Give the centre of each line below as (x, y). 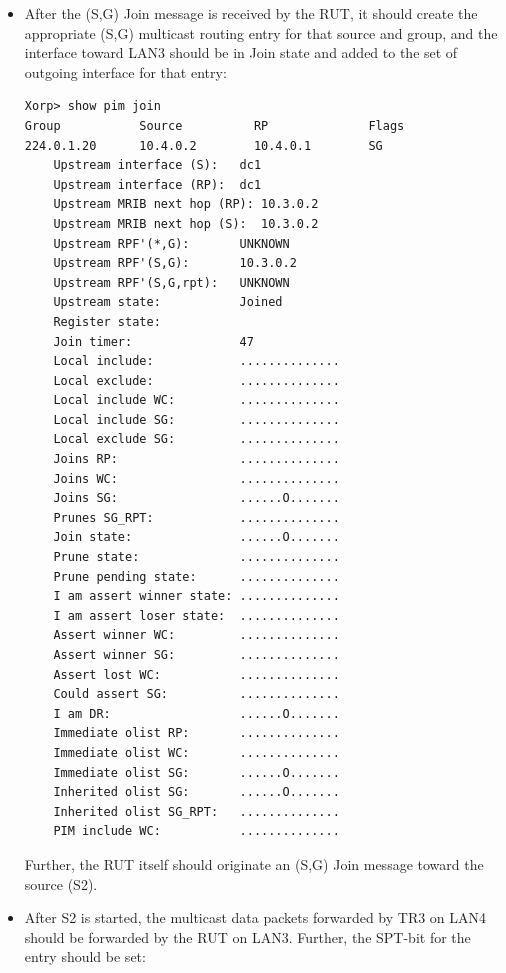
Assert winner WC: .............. (196, 635)
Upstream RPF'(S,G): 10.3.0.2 (175, 263)
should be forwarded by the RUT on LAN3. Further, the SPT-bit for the (247, 936)
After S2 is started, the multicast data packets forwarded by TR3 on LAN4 (255, 917)
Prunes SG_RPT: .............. (196, 517)
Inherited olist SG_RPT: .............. (196, 811)
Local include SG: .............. (196, 419)
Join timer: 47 (153, 341)
